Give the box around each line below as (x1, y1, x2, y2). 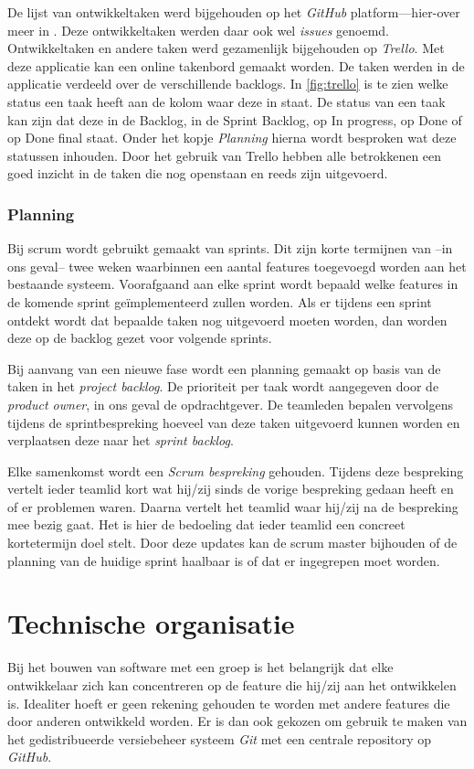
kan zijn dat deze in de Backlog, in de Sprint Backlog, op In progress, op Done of (7, 110, 462, 129)
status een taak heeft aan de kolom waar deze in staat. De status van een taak (7, 91, 446, 111)
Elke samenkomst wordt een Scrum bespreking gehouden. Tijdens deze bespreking (7, 461, 464, 480)
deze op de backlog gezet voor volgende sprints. (7, 328, 272, 347)
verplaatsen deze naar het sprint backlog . (7, 431, 234, 450)
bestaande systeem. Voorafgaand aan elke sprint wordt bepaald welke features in (7, 274, 458, 294)
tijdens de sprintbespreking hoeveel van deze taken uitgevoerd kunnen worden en (7, 412, 460, 432)
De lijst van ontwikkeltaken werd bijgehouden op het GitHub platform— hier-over (7, 3, 460, 21)
